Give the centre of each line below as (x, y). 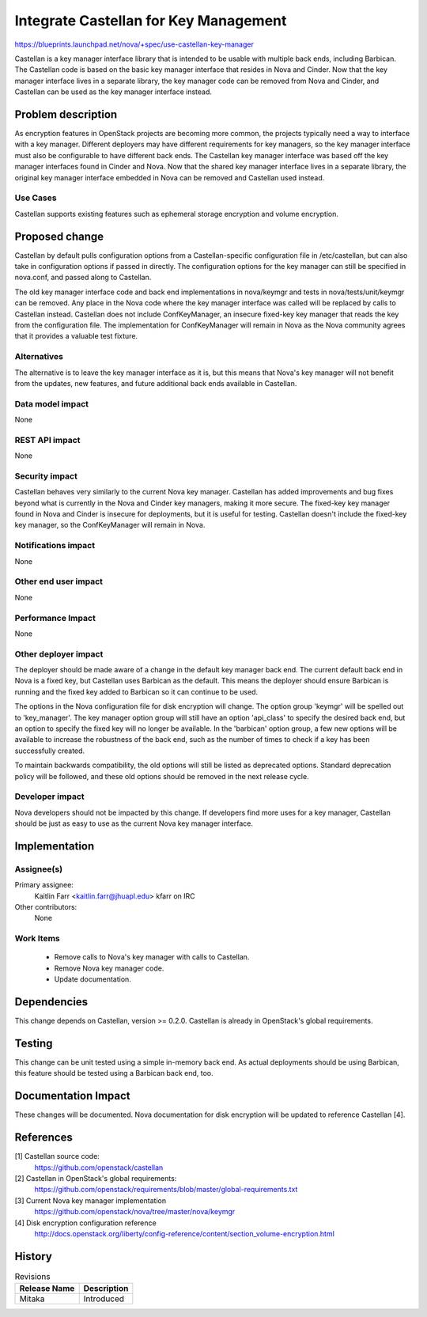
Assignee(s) (39, 869)
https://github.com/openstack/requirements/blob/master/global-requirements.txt (166, 1190)
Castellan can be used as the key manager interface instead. (113, 92)
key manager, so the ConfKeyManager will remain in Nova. (110, 525)
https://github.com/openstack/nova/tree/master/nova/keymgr (135, 1212)
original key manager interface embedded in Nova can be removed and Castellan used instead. (170, 177)
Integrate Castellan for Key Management (151, 21)
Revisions (32, 1276)
